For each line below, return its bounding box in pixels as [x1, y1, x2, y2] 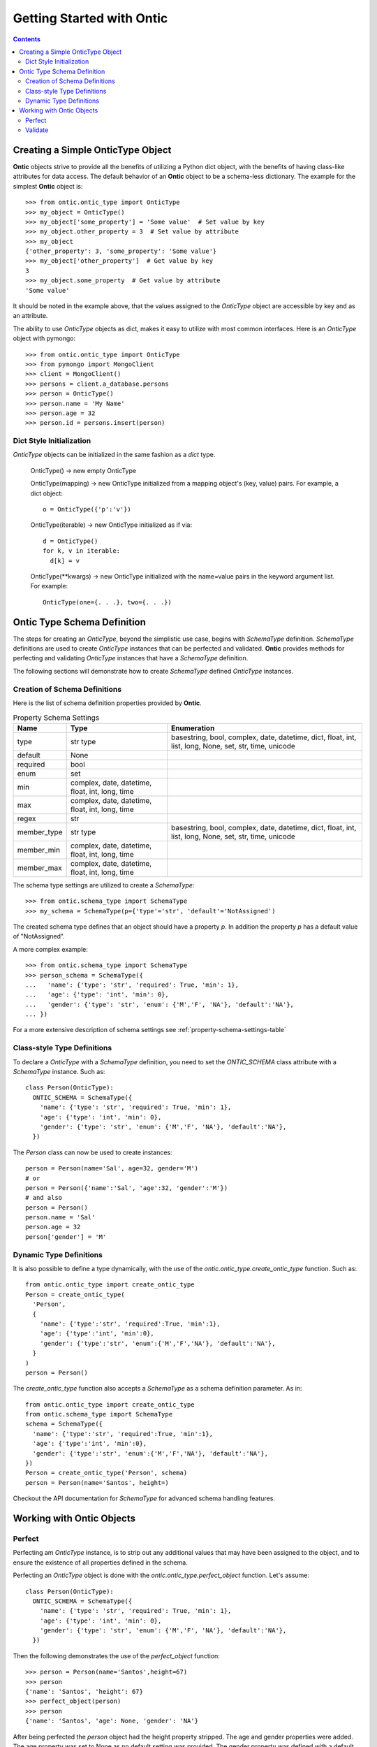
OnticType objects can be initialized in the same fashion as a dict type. [13, 451, 216, 459]
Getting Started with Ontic [13, 10, 168, 26]
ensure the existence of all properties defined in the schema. [13, 1558, 188, 1567]
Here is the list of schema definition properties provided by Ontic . [13, 699, 202, 707]
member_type [17, 827, 63, 836]
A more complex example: [13, 945, 89, 953]
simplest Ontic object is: [13, 182, 83, 190]
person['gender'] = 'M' [25, 1233, 107, 1240]
